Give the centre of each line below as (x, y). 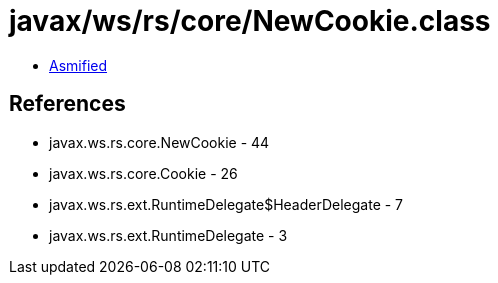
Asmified (78, 65)
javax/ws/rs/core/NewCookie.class (250, 21)
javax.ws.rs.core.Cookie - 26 (143, 173)
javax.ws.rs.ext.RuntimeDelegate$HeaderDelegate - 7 (226, 204)
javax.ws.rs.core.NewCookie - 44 (159, 142)
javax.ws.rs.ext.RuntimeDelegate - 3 (168, 235)
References (67, 104)
